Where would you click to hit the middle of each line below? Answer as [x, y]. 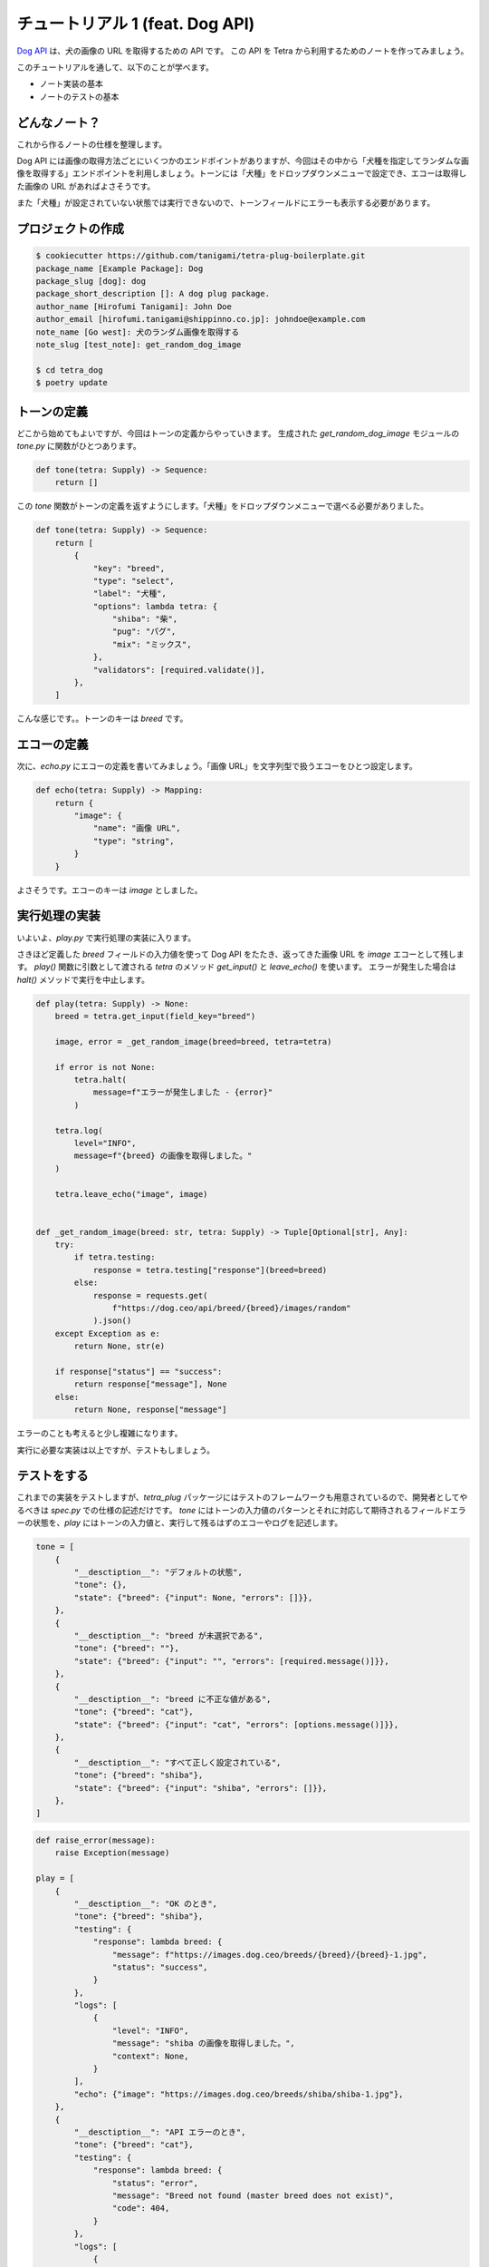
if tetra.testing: [115, 1257]
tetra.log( [79, 1130]
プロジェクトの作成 [70, 229]
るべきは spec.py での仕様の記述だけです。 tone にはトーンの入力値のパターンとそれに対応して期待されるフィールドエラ [241, 1510]
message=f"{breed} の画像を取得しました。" [163, 1156]
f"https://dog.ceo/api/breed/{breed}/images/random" [231, 1309]
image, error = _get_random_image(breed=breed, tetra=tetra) [193, 1041]
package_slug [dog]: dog [91, 281]
